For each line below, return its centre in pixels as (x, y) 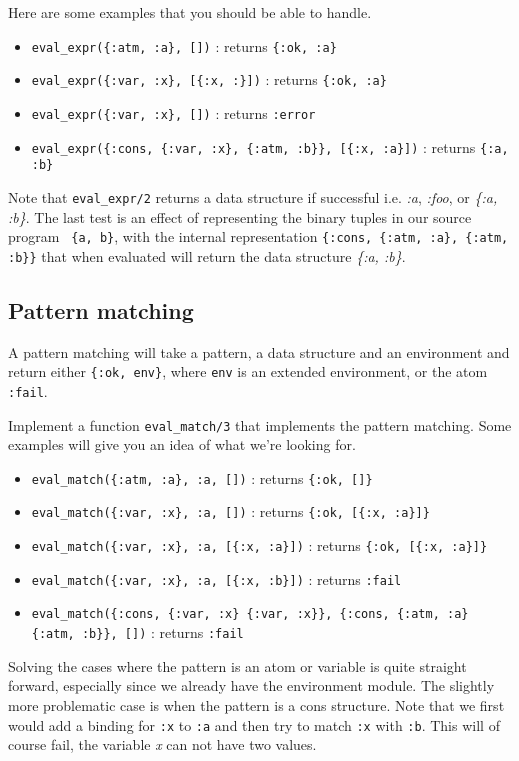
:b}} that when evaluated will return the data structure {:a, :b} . (207, 255)
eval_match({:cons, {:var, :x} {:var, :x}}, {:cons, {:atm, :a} (250, 614)
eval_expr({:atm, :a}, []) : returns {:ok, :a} (184, 45)
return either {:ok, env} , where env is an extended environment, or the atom (248, 371)
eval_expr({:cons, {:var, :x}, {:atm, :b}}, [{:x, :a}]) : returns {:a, (270, 146)
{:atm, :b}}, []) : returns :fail (137, 632)
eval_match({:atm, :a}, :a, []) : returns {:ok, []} (202, 477)
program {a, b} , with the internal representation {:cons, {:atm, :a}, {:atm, (258, 236)
